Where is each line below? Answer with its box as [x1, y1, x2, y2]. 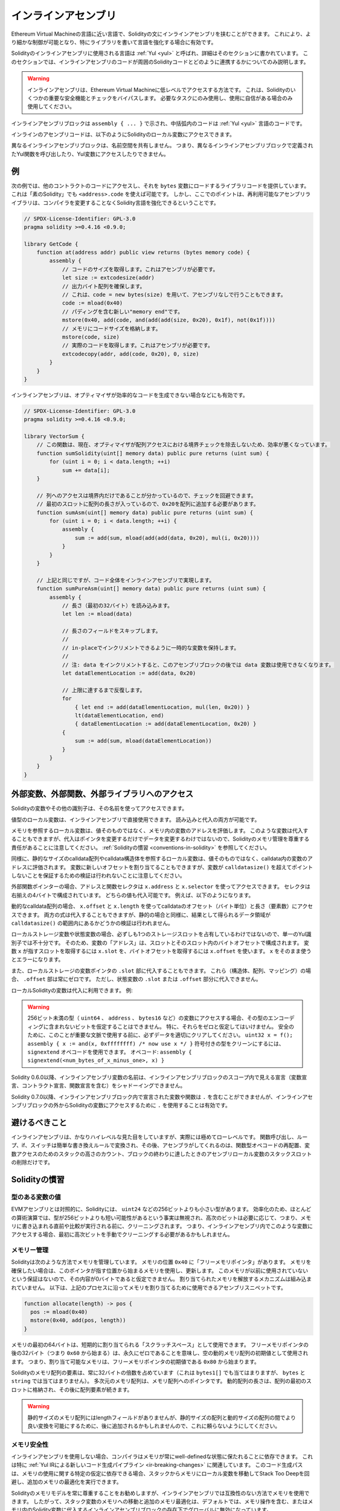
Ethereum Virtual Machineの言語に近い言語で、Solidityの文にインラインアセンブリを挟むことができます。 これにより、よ [11, 30, 311, 37]
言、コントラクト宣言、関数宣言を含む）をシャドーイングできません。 [11, 1082, 186, 1089]
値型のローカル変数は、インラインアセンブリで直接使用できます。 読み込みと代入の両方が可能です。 [11, 816, 260, 823]
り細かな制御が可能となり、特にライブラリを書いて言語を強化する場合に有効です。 [11, 38, 217, 45]
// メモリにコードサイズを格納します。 [62, 325, 161, 332]
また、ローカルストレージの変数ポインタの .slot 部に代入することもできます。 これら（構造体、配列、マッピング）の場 [11, 967, 311, 974]
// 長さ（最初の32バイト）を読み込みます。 [62, 602, 173, 609]
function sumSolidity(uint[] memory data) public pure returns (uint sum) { [36, 450, 269, 456]
